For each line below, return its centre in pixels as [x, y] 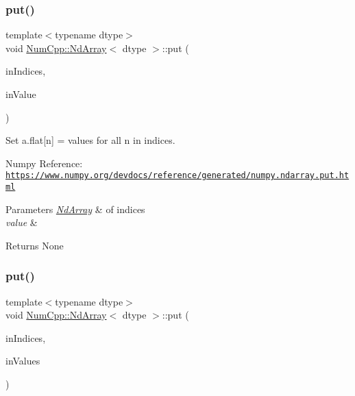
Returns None [35, 245]
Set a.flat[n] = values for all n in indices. [90, 140]
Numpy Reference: [44, 163]
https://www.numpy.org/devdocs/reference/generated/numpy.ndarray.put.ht [177, 176]
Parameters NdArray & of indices [75, 209]
